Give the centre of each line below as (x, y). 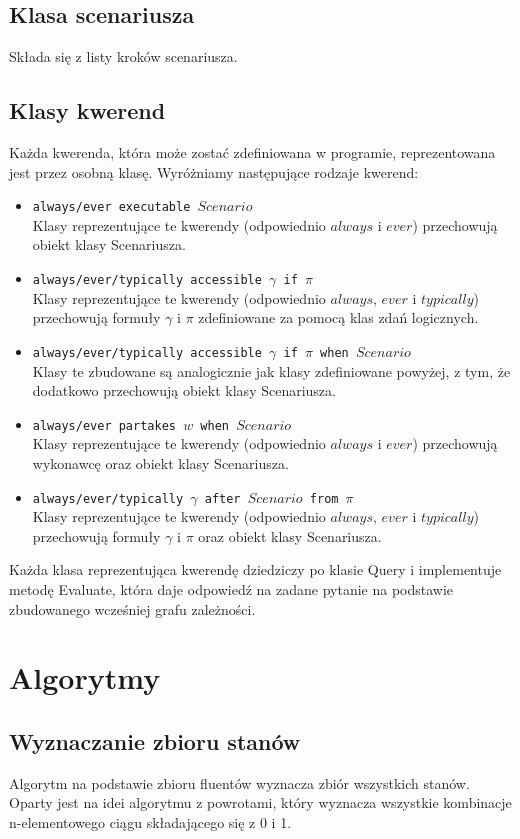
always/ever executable (111, 207)
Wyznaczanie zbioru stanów (155, 740)
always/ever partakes (104, 425)
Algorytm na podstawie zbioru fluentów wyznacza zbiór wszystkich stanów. (239, 782)
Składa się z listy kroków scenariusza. (123, 56)
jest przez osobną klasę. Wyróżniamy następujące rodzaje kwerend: (214, 171)
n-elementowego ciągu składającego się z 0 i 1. (150, 821)
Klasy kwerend (87, 110)
